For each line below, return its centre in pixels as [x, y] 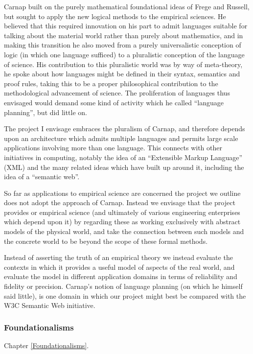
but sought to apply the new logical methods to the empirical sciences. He [115, 16]
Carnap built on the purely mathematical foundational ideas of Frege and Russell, [127, 6]
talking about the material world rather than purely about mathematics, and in [124, 35]
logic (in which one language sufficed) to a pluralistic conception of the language [124, 54]
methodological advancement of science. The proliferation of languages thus [117, 93]
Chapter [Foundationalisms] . [46, 345]
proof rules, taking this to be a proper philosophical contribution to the [111, 83]
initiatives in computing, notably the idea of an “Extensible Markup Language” [123, 157]
